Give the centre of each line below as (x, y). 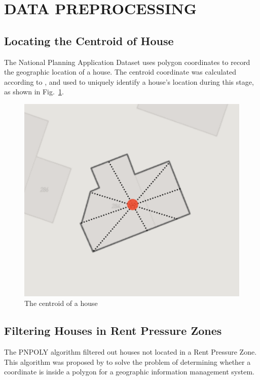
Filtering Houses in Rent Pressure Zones (113, 331)
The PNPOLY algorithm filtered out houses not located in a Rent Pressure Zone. (131, 351)
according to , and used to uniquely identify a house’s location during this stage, (129, 81)
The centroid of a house (61, 303)
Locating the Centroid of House (89, 40)
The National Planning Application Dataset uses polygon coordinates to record (127, 62)
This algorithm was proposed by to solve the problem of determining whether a (127, 361)
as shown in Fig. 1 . (34, 92)
